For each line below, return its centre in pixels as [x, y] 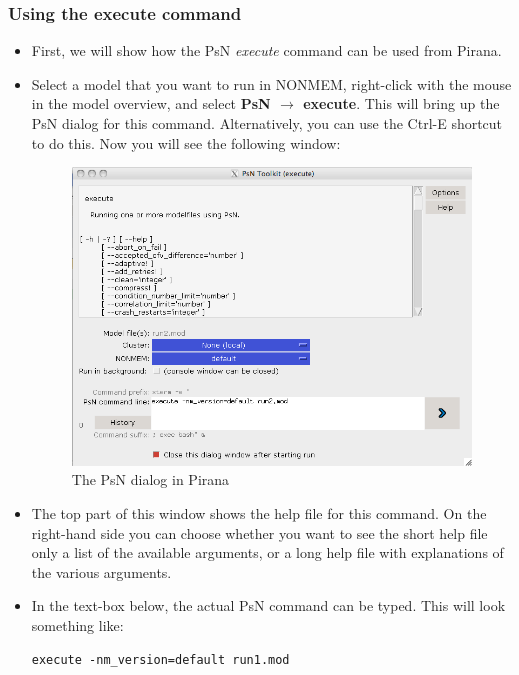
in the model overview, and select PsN [151, 103]
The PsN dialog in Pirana [150, 479]
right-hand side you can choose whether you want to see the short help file [259, 532]
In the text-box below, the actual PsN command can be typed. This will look [268, 605]
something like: [77, 625]
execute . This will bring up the [401, 103]
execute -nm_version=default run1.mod [160, 659]
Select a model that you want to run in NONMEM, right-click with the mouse [271, 83]
